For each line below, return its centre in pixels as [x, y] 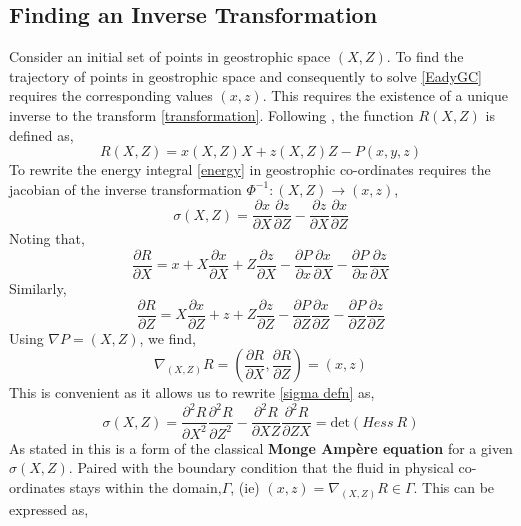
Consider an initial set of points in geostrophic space [170, 56]
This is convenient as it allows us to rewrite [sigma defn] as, [192, 392]
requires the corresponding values [111, 95]
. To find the [425, 56]
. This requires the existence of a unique [385, 95]
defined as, [41, 134]
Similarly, [38, 288]
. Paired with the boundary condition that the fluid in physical [261, 467]
